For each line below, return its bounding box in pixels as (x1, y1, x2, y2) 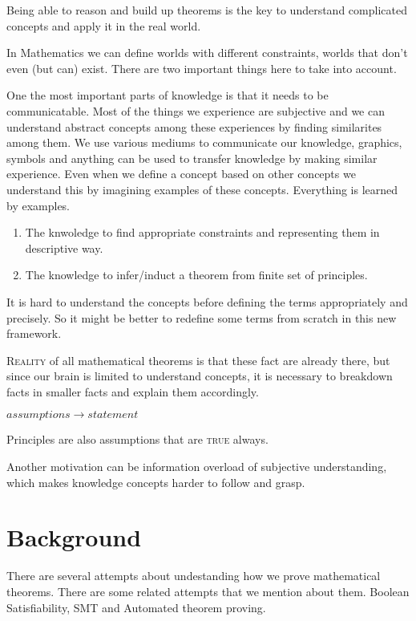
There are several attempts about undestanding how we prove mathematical (6, 567, 381, 584)
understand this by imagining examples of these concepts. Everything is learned (6, 181, 398, 197)
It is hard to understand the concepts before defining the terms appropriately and (6, 293, 408, 310)
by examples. (6, 197, 71, 213)
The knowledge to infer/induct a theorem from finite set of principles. (25, 266, 368, 283)
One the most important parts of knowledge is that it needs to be (6, 87, 329, 103)
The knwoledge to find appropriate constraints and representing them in (25, 224, 380, 241)
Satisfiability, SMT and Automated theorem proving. (6, 599, 266, 615)
